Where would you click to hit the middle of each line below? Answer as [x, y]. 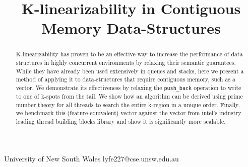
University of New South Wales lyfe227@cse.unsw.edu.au [91, 158]
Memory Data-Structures [131, 28]
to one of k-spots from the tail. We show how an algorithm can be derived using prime [129, 96]
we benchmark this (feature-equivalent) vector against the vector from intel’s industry [129, 113]
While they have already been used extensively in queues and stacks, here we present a [130, 71]
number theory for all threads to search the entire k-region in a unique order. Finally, [128, 104]
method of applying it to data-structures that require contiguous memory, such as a [126, 79]
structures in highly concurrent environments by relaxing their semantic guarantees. [126, 63]
